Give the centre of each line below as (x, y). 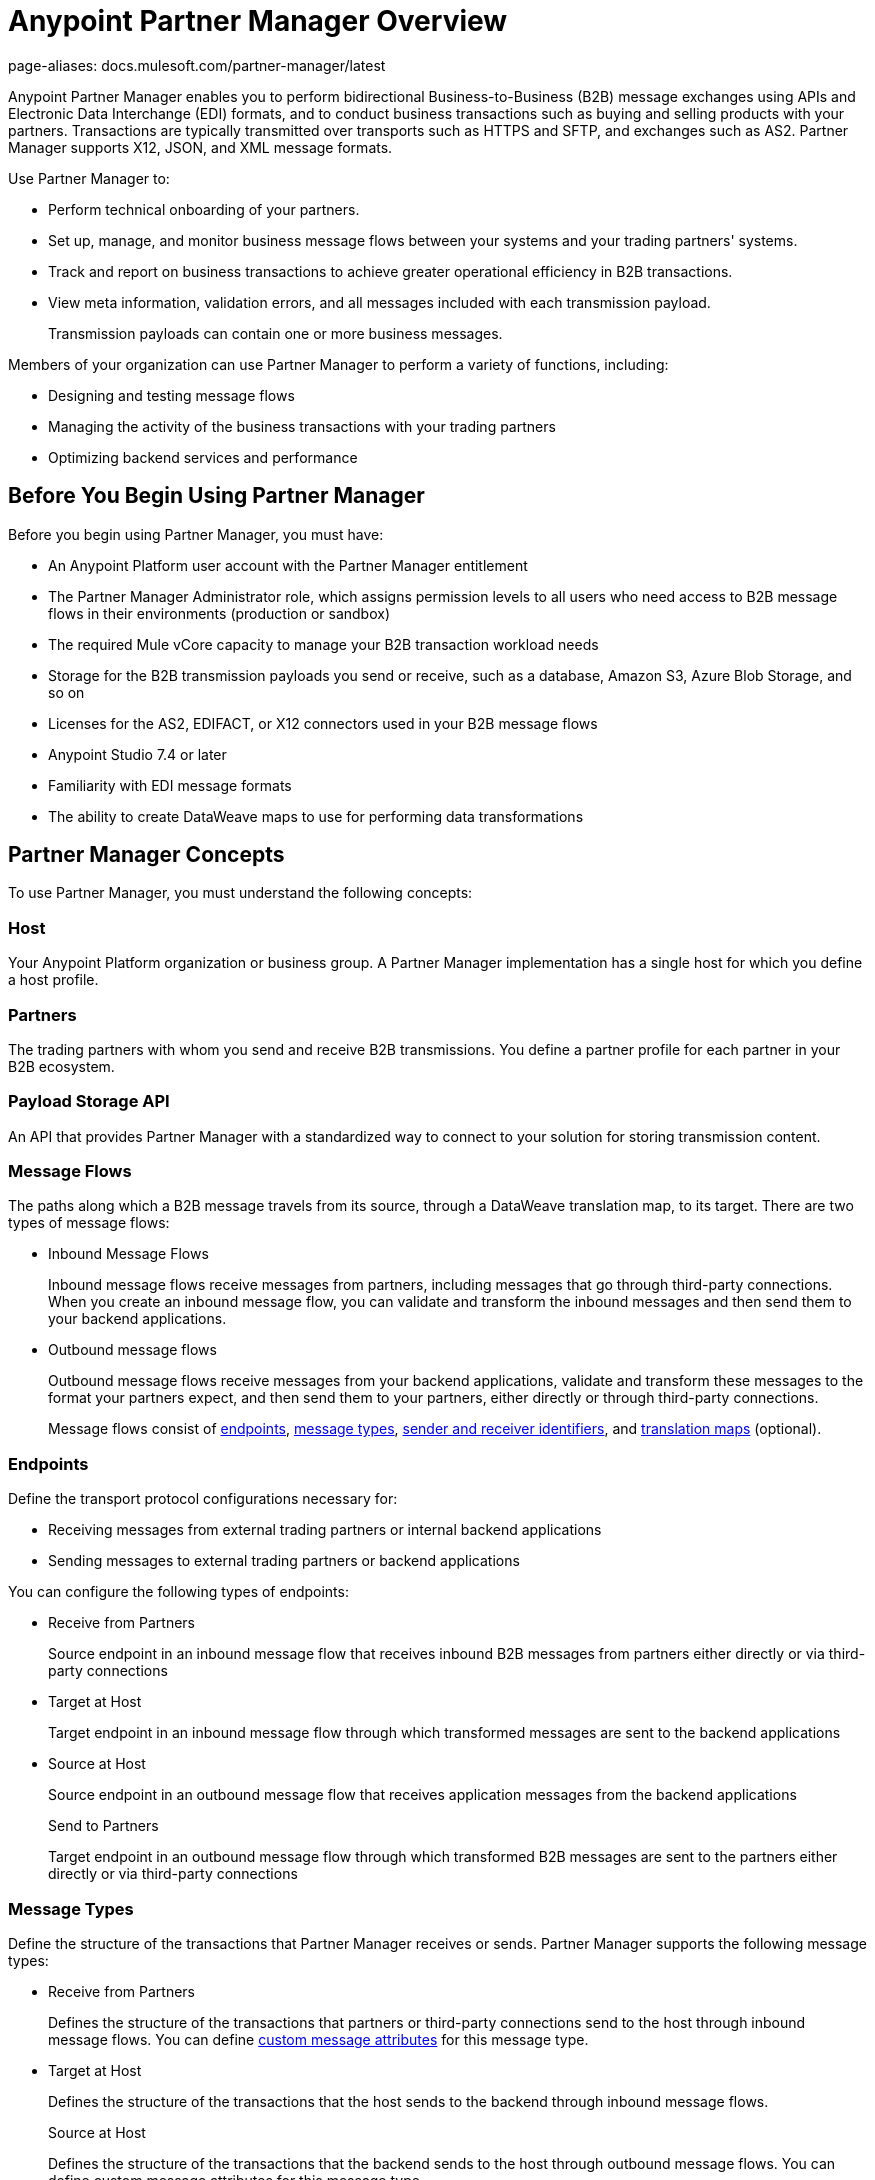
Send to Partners (103, 1826)
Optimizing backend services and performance (203, 457)
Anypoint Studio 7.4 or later (137, 754)
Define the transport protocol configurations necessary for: (203, 1499)
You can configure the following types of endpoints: (178, 1592)
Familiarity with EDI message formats (170, 785)
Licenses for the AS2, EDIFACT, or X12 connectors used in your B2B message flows (323, 723)
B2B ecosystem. (61, 1066)
